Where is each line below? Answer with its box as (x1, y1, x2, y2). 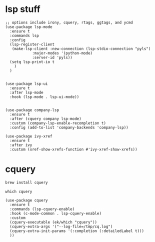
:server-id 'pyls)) (31, 55, 72, 60)
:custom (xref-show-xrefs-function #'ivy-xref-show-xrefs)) (9, 146, 137, 152)
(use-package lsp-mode (5, 24, 52, 29)
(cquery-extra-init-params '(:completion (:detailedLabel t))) (9, 228, 144, 233)
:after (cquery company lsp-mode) (9, 116, 81, 121)
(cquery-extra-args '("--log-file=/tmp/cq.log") (9, 224, 113, 229)
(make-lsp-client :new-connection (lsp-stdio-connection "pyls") (11, 46, 151, 51)
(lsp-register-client (9, 41, 55, 47)
